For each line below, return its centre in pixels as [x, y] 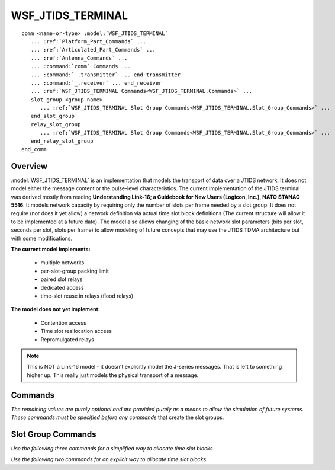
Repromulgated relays [67, 339]
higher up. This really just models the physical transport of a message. [113, 375]
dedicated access [62, 287]
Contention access [64, 322]
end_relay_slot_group [62, 141]
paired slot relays [62, 279]
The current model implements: [51, 250]
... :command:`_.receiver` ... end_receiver [96, 83]
